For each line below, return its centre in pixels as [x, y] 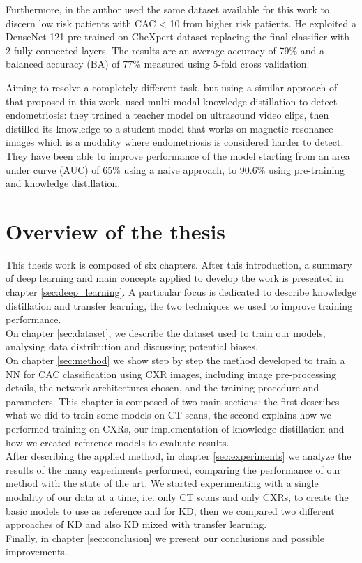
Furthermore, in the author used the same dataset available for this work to [167, 9]
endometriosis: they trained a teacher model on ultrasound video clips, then [167, 115]
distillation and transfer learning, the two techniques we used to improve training [179, 305]
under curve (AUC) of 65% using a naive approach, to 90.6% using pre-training [175, 169]
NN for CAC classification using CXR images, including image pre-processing [171, 374]
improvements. [37, 551]
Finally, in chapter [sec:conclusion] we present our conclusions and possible [165, 538]
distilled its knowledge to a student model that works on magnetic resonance [169, 128]
